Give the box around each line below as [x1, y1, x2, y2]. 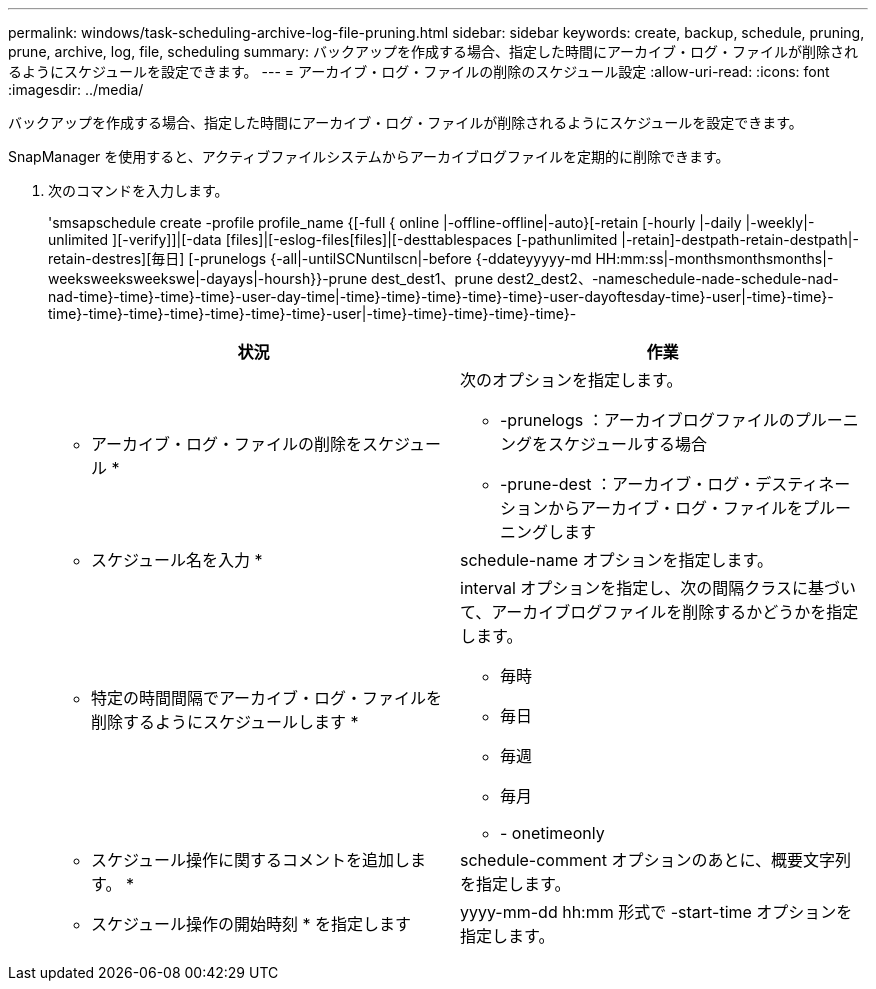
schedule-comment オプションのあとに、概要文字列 [460, 850, 851, 870]
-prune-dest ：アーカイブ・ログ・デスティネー [500, 474, 851, 494]
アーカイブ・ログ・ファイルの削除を [91, 434, 363, 454]
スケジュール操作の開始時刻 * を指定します [91, 914, 411, 934]
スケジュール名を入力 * [91, 550, 263, 570]
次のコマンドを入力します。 [48, 182, 229, 199]
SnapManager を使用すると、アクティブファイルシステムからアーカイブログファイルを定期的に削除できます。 [8, 148, 730, 165]
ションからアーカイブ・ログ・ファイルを [500, 498, 804, 518]
